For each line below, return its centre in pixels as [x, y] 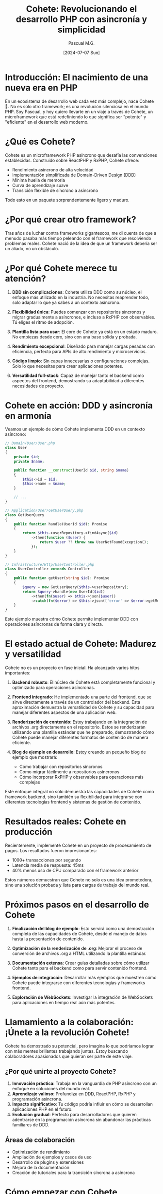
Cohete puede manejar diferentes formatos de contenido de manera [80, 737]
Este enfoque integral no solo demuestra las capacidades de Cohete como [80, 792]
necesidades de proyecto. [38, 386]
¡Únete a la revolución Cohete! [67, 1033]
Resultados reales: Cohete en [65, 822]
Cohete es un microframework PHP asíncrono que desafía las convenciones [81, 155]
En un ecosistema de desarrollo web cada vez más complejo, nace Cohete [80, 101]
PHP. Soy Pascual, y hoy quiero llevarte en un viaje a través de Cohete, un [79, 112]
